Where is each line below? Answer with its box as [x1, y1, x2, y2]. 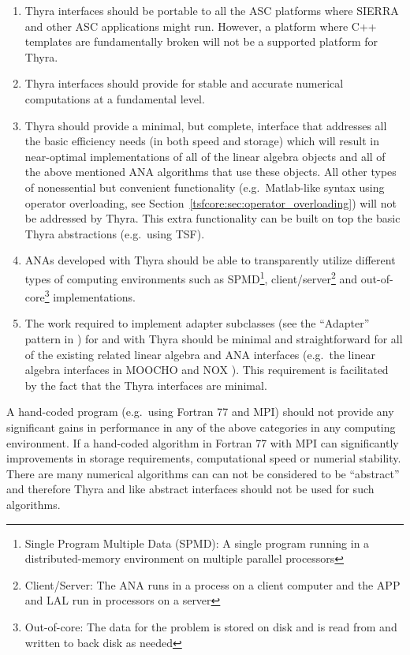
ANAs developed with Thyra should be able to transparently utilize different [24, 252, 396, 268]
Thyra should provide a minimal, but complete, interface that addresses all [24, 117, 387, 133]
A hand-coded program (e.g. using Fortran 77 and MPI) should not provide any [6, 403, 394, 420]
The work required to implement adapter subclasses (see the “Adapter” [24, 315, 370, 331]
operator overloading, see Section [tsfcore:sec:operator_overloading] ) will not [24, 194, 397, 211]
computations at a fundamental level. [24, 90, 205, 107]
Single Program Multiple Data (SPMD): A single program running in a [24, 534, 370, 551]
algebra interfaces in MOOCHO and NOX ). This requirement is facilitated [24, 361, 389, 378]
